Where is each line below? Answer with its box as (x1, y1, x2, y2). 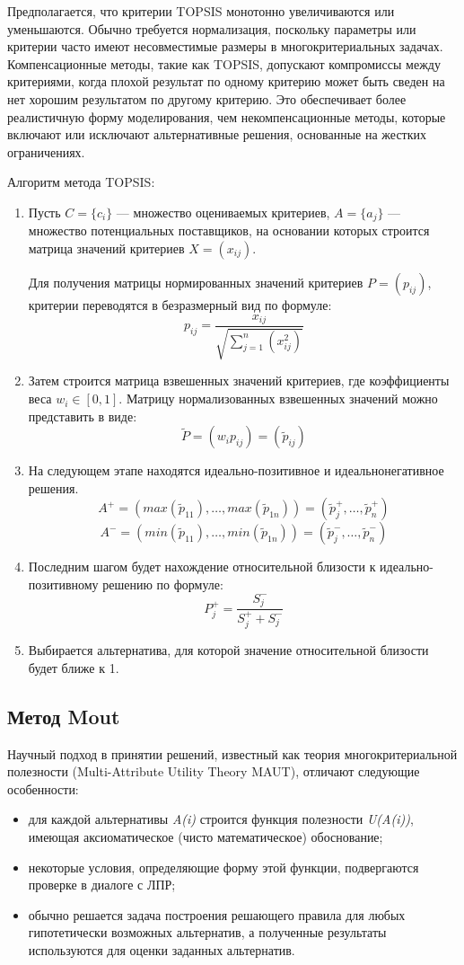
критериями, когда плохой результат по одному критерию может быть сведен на (7, 72, 445, 91)
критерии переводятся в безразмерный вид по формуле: (28, 295, 332, 314)
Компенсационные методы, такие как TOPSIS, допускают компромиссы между (7, 54, 441, 73)
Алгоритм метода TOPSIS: (7, 173, 155, 191)
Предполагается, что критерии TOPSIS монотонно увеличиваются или (7, 2, 395, 20)
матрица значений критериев (28, 238, 185, 257)
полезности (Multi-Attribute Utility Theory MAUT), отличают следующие (7, 762, 420, 781)
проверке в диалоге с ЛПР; (28, 875, 176, 894)
